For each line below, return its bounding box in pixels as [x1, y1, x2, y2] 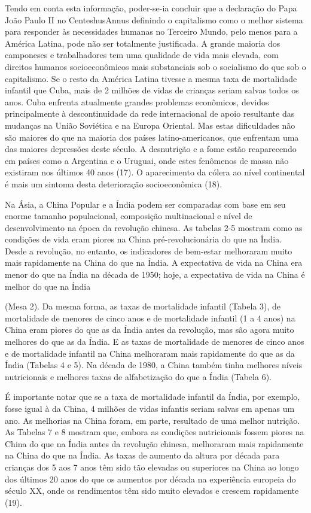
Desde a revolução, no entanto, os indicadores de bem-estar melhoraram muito [5, 244, 292, 257]
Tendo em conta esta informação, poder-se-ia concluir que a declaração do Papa [5, 2, 297, 14]
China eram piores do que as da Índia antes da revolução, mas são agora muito [5, 323, 294, 336]
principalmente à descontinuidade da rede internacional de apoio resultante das [5, 107, 295, 120]
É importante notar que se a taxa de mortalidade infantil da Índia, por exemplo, [5, 390, 300, 403]
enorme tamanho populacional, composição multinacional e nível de [5, 210, 252, 222]
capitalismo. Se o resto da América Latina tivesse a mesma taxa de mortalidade [5, 72, 297, 84]
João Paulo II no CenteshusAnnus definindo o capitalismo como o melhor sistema [5, 13, 303, 26]
